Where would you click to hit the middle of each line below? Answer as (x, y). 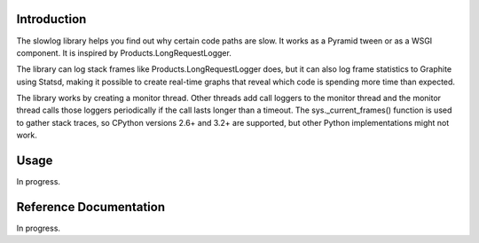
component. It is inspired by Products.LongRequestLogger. (124, 52)
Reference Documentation (91, 207)
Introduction (51, 19)
